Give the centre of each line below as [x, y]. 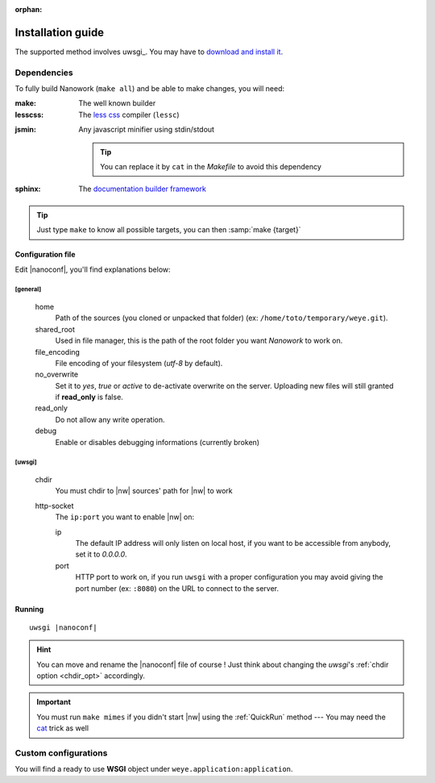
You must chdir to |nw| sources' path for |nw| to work [144, 491]
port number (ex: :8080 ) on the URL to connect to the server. [177, 588]
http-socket [54, 506]
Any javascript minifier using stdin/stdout [147, 130]
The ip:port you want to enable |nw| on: [125, 517]
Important [54, 702]
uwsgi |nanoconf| [63, 627]
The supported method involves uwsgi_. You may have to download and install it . [149, 52]
